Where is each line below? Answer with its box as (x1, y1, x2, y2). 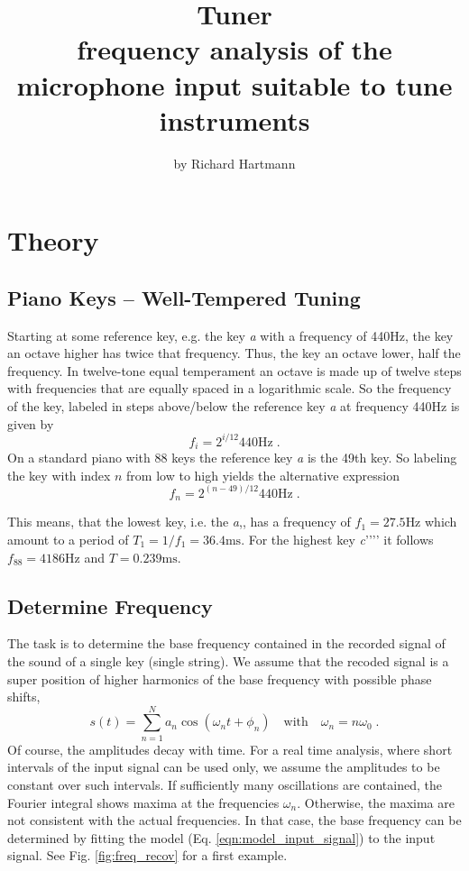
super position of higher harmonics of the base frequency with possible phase (7, 669, 432, 688)
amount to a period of (7, 529, 129, 548)
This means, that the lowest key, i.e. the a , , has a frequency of (7, 512, 351, 531)
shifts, (7, 687, 41, 706)
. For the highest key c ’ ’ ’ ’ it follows (241, 529, 434, 548)
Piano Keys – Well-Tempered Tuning (7, 283, 361, 311)
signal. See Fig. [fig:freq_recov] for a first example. (7, 846, 288, 865)
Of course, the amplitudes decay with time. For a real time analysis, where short (7, 739, 453, 758)
